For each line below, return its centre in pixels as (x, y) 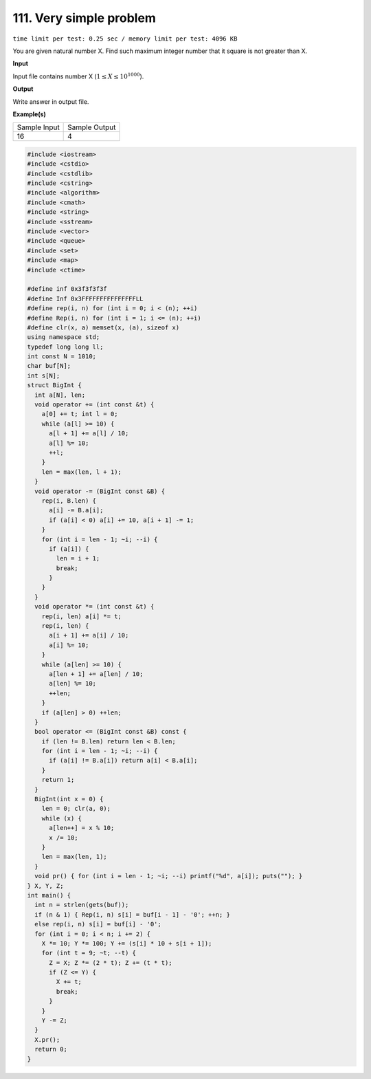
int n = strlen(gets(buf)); (82, 905)
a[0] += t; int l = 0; (80, 414)
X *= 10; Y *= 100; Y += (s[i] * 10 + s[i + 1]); (127, 943)
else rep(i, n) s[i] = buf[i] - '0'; (98, 924)
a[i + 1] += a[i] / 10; (89, 635)
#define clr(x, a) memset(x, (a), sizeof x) (103, 327)
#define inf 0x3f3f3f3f (67, 289)
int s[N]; (44, 375)
